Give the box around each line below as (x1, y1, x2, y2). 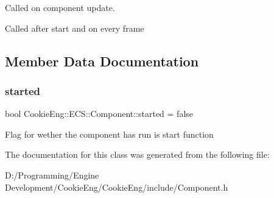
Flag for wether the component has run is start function (5, 127, 214, 140)
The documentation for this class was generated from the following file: (5, 148, 270, 161)
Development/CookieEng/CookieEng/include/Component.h (5, 180, 228, 193)
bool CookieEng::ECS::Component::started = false (5, 107, 194, 120)
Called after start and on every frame (5, 21, 144, 34)
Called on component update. (5, 1, 115, 13)
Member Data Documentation (5, 51, 199, 70)
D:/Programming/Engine (5, 168, 99, 181)
